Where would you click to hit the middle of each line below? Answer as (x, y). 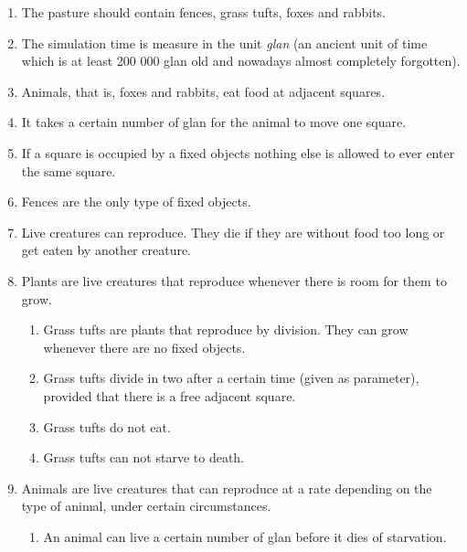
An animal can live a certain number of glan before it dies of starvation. (245, 536)
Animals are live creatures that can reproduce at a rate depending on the (227, 488)
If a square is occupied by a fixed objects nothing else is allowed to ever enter (238, 152)
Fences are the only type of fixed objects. (136, 202)
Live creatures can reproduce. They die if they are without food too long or (233, 232)
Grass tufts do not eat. (107, 426)
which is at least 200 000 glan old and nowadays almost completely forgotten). (241, 61)
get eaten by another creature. (106, 250)
